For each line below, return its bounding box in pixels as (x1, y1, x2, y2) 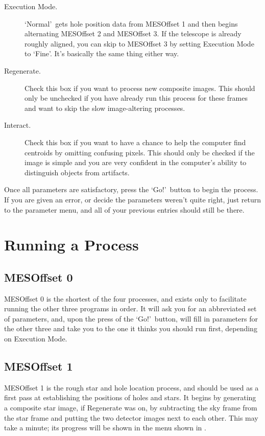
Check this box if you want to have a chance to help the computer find (25, 136, 246, 147)
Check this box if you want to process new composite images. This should (25, 82, 255, 93)
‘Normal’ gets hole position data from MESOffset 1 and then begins (25, 18, 238, 29)
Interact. (4, 120, 31, 130)
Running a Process (4, 234, 139, 255)
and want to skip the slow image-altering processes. (25, 102, 185, 113)
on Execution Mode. (4, 333, 67, 344)
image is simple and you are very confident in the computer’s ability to (25, 157, 247, 168)
